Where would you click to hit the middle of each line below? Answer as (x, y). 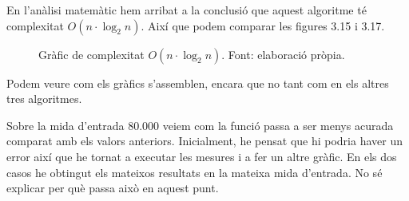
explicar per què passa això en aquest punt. (113, 188)
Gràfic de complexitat (91, 54)
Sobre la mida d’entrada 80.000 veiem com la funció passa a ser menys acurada (200, 125)
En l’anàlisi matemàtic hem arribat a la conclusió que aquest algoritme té (187, 10)
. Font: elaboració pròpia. (283, 54)
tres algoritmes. (44, 99)
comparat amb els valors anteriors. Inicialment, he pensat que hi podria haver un (204, 141)
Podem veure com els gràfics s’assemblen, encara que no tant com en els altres (198, 83)
